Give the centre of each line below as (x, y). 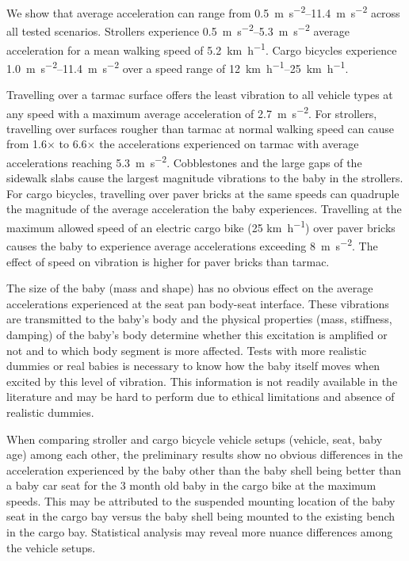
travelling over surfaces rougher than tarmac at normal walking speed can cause (201, 128)
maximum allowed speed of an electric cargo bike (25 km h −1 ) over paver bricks (201, 226)
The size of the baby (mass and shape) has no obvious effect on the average (190, 288)
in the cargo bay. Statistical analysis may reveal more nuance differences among (200, 532)
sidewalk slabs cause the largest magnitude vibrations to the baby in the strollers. (205, 178)
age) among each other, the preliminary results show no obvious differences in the (204, 454)
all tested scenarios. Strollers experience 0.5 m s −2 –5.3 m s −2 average (178, 30)
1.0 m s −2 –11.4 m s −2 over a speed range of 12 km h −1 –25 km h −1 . (178, 67)
